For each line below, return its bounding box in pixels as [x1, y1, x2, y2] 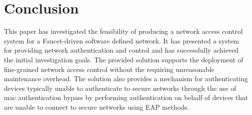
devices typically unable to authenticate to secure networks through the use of [4, 83, 236, 93]
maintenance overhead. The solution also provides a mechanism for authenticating [4, 73, 248, 84]
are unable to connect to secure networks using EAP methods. [4, 101, 189, 112]
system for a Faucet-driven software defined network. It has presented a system [4, 35, 239, 45]
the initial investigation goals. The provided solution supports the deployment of [4, 54, 243, 64]
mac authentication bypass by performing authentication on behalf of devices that [4, 92, 248, 102]
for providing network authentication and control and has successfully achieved [4, 45, 239, 55]
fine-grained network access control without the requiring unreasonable [4, 64, 215, 74]
